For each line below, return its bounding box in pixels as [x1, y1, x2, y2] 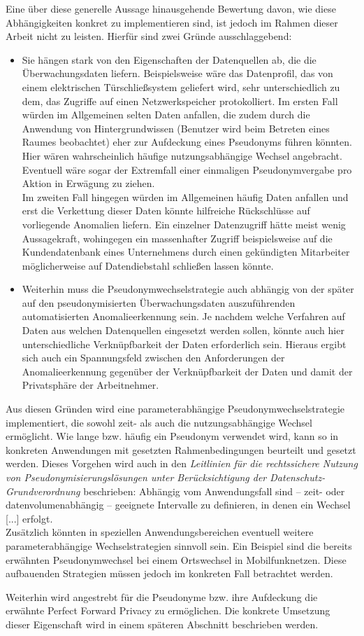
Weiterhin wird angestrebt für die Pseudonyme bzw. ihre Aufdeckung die [6, 589, 318, 604]
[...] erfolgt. [6, 511, 53, 525]
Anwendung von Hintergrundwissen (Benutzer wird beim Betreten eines [22, 120, 330, 135]
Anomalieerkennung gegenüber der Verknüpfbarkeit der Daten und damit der [22, 364, 353, 378]
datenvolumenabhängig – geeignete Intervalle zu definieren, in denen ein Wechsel [6, 497, 351, 512]
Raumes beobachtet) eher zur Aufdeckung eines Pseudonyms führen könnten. [22, 134, 352, 149]
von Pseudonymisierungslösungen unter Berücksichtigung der [6, 470, 267, 484]
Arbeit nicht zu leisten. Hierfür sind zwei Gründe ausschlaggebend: [6, 29, 292, 43]
